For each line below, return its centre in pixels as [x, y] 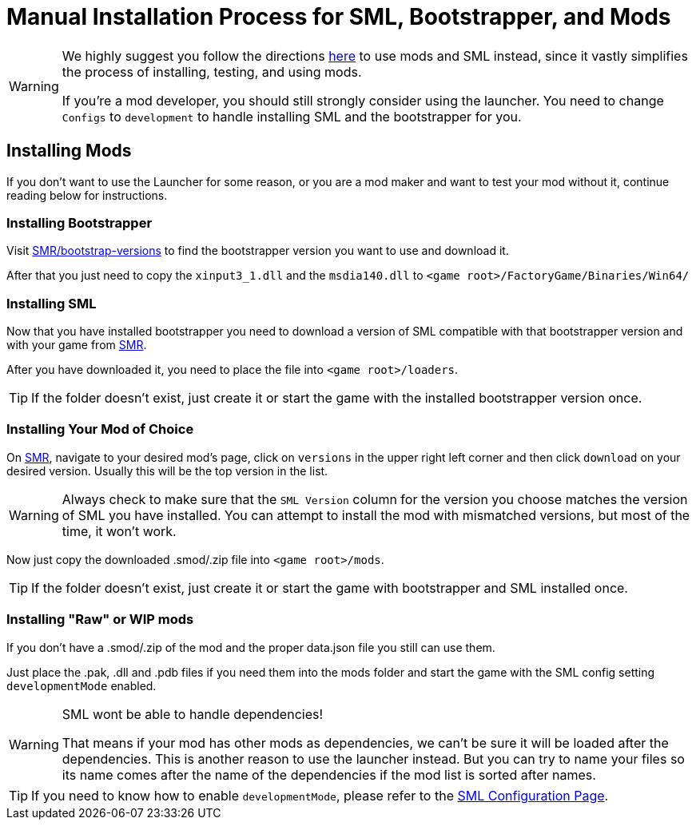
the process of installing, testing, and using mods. [212, 71]
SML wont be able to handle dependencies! [193, 714]
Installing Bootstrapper [80, 222]
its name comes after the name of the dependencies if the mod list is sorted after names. [329, 774]
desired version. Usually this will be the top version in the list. [167, 471]
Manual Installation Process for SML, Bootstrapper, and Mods [339, 17]
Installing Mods [69, 151]
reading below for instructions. [87, 195]
